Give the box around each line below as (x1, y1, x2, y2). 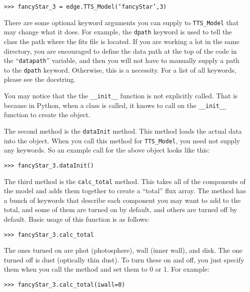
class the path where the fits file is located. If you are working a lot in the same (4, 36, 239, 46)
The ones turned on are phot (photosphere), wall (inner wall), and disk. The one (4, 245, 243, 255)
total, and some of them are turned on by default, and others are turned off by (4, 204, 237, 215)
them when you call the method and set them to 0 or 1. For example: (4, 264, 209, 274)
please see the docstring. (4, 74, 76, 84)
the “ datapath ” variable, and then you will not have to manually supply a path (4, 55, 240, 65)
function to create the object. (4, 109, 90, 120)
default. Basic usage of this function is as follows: (4, 214, 149, 224)
